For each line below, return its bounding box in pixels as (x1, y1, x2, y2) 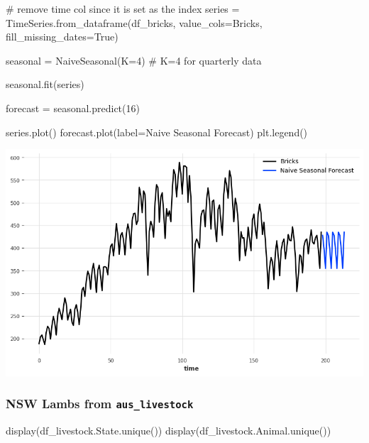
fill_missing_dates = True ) (6, 29, 119, 44)
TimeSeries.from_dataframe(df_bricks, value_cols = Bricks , (6, 15, 263, 30)
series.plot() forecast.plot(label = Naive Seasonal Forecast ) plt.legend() (6, 124, 308, 139)
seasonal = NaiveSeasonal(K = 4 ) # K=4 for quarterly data (6, 53, 262, 67)
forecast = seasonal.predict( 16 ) (6, 100, 140, 115)
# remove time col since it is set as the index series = (6, 1, 240, 16)
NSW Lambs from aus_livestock (6, 395, 194, 412)
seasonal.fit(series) (6, 77, 84, 92)
